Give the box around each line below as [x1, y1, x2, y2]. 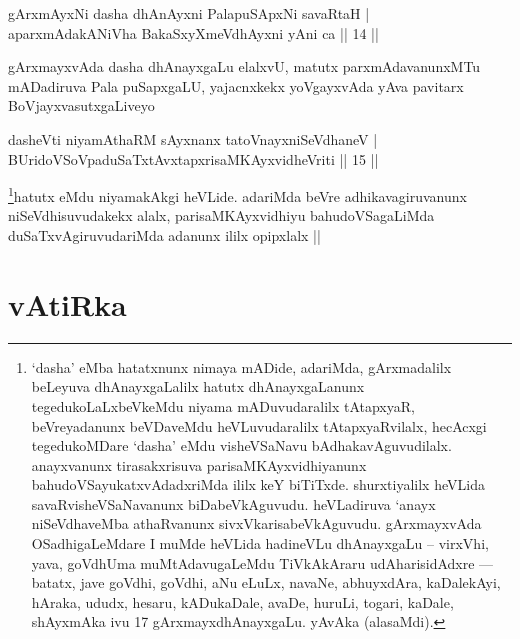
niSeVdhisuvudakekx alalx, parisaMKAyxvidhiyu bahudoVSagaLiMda [8, 205, 435, 226]
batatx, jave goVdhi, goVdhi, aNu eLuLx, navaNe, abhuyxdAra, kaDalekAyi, [31, 572, 501, 593]
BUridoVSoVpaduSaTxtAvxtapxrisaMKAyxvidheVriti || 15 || [8, 148, 379, 169]
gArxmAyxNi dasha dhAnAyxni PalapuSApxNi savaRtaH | [8, 3, 370, 23]
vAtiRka [8, 283, 127, 324]
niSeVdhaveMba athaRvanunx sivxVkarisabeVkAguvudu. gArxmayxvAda [31, 513, 482, 534]
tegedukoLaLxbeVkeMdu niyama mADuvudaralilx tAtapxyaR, [31, 395, 415, 416]
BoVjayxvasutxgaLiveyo [8, 95, 155, 116]
